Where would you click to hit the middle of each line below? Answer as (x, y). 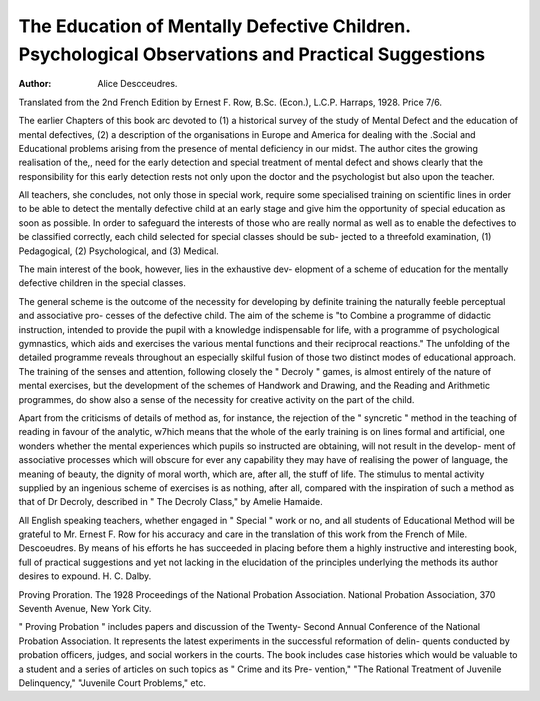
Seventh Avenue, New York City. (85, 609)
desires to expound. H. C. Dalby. (85, 576)
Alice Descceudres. (137, 84)
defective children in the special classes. (102, 283)
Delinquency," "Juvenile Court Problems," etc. (112, 682)
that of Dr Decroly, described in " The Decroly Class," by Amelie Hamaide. (171, 502)
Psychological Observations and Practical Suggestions (252, 54)
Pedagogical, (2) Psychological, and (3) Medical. (118, 251)
